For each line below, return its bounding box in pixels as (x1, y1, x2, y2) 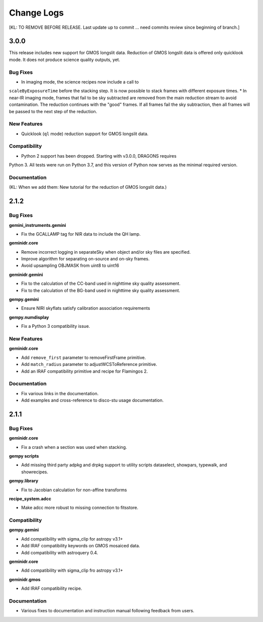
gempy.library (9, 478, 38, 484)
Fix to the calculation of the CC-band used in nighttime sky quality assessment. (21, 281, 181, 286)
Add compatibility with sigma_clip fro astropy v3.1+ (21, 567, 124, 573)
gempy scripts (9, 453, 39, 459)
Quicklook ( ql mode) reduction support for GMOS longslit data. (21, 131, 149, 137)
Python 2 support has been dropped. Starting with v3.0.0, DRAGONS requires (21, 153, 177, 159)
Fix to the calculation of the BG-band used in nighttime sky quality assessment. (21, 287, 180, 293)
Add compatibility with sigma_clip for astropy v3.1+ (21, 536, 123, 542)
